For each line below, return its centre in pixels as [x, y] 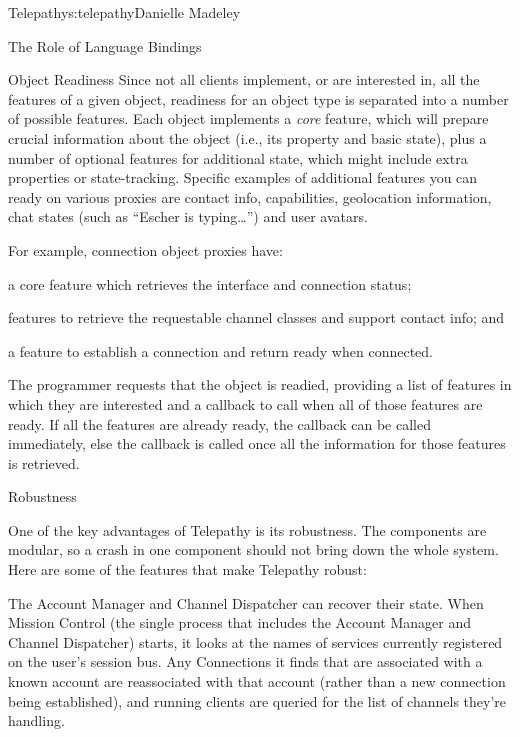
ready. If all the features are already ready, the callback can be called [219, 423]
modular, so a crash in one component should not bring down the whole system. [253, 549]
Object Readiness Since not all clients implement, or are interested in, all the [244, 79]
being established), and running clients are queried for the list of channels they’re [257, 700]
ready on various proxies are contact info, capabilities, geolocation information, [250, 196]
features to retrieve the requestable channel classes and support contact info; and [256, 317]
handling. [36, 720]
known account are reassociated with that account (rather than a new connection [257, 681]
